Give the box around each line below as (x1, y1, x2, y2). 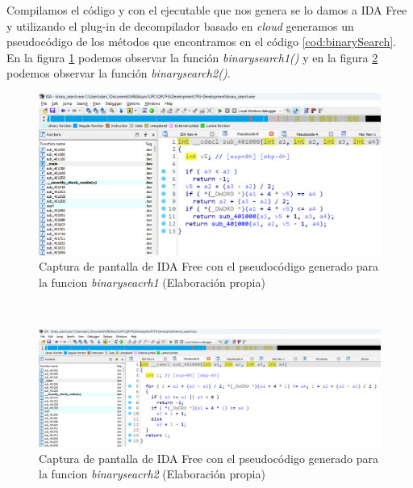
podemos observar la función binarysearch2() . (6, 65, 231, 82)
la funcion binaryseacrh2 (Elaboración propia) (39, 465, 265, 482)
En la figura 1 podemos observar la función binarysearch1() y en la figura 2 (6, 48, 378, 65)
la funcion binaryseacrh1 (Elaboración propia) (39, 273, 265, 290)
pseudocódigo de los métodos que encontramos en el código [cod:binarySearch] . (6, 33, 397, 50)
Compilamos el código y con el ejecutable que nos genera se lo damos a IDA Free (6, 2, 407, 18)
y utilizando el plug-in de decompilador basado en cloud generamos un (6, 17, 354, 34)
